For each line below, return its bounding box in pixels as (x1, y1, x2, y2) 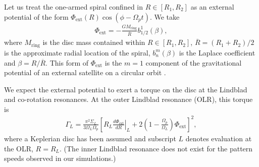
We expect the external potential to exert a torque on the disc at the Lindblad (4, 84, 247, 94)
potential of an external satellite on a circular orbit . (4, 67, 166, 78)
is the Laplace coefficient (179, 47, 255, 58)
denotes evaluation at (185, 133, 252, 143)
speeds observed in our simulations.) (4, 153, 116, 163)
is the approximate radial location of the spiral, (4, 47, 150, 58)
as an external (190, 2, 234, 12)
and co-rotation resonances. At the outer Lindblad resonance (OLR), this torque (4, 94, 253, 104)
